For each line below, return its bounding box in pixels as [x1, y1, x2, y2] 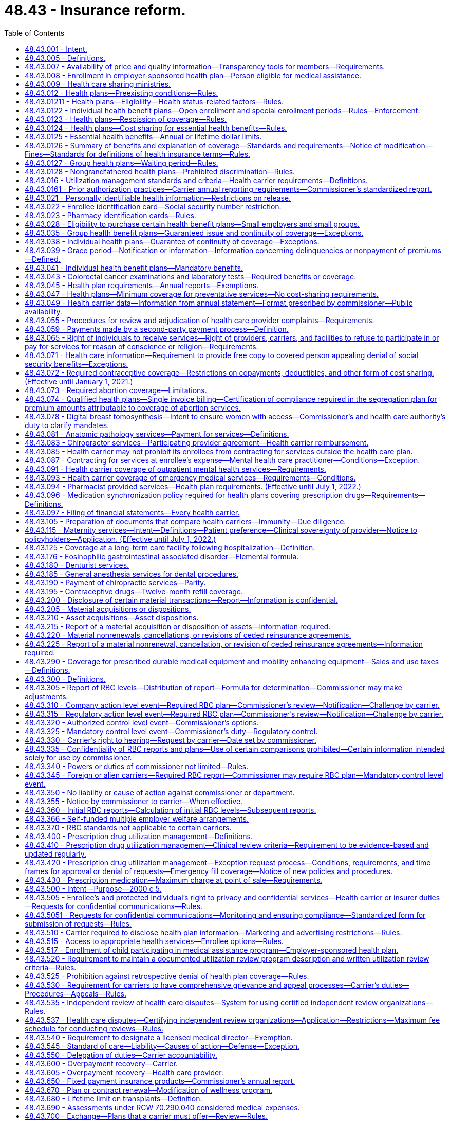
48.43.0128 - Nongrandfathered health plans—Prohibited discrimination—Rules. [25, 167, 295, 176]
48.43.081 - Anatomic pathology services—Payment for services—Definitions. [25, 429, 289, 438]
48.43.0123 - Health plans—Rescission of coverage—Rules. [25, 114, 227, 123]
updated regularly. [25, 849, 86, 858]
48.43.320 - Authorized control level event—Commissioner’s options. [25, 718, 259, 727]
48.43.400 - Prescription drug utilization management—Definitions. [25, 831, 253, 841]
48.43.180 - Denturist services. [25, 560, 129, 570]
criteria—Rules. [25, 963, 77, 972]
